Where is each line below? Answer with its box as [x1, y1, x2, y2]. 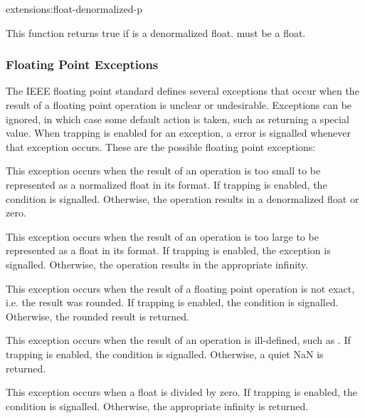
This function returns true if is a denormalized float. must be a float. [6, 25, 306, 40]
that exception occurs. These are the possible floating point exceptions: [6, 139, 316, 154]
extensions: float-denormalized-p [6, 1, 142, 16]
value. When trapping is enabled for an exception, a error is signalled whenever [6, 125, 351, 140]
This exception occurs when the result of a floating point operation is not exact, [6, 281, 355, 296]
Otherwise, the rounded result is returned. [6, 308, 189, 323]
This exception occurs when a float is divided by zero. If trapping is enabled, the [6, 385, 357, 399]
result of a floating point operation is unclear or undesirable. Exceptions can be [6, 98, 352, 112]
